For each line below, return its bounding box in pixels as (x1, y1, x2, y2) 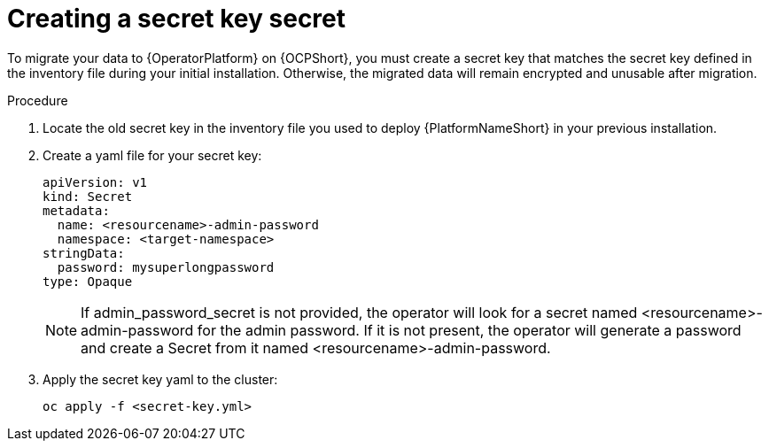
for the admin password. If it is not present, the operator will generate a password (197, 321, 742, 339)
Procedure (7, 92, 68, 108)
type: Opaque (43, 274, 133, 289)
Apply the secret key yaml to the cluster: (43, 371, 278, 387)
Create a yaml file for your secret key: (43, 147, 262, 163)
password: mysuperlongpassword (57, 259, 275, 274)
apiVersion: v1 (43, 174, 148, 189)
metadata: (43, 203, 110, 218)
